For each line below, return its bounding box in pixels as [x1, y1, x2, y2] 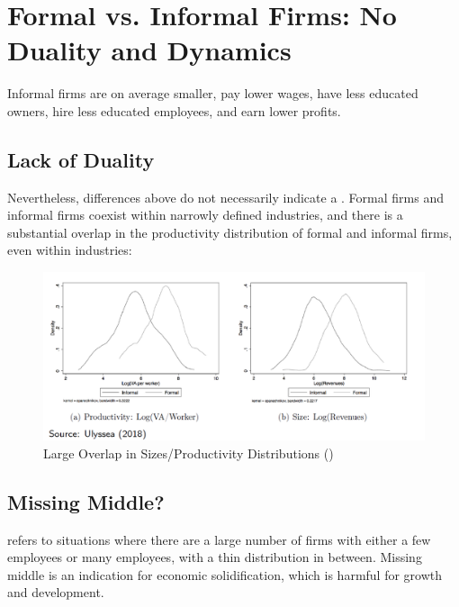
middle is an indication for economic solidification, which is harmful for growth [7, 565, 443, 584]
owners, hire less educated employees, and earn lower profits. [7, 101, 341, 120]
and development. [7, 583, 104, 602]
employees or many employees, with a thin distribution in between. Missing [7, 548, 422, 566]
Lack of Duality [7, 145, 155, 173]
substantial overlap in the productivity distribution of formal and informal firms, [7, 222, 453, 241]
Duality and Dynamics [7, 32, 292, 68]
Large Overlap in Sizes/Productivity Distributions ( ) [43, 443, 334, 462]
